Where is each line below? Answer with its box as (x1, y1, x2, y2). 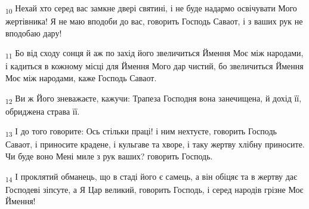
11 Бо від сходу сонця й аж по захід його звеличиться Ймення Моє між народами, (5, 47, 304, 61)
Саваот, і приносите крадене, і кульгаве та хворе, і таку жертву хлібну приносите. (5, 138, 305, 150)
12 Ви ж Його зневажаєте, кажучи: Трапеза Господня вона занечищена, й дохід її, (5, 91, 302, 106)
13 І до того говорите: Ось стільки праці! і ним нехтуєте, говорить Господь (5, 125, 277, 139)
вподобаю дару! (5, 26, 62, 39)
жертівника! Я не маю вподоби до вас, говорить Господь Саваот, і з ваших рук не (5, 15, 303, 27)
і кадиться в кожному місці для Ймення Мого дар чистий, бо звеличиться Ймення (5, 60, 304, 72)
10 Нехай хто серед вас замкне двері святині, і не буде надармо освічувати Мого (5, 2, 297, 16)
